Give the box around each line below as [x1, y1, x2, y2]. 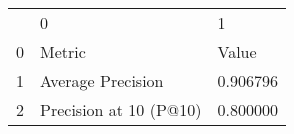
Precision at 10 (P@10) [40, 98, 202, 121]
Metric [40, 40, 86, 63]
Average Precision [40, 69, 164, 92]
